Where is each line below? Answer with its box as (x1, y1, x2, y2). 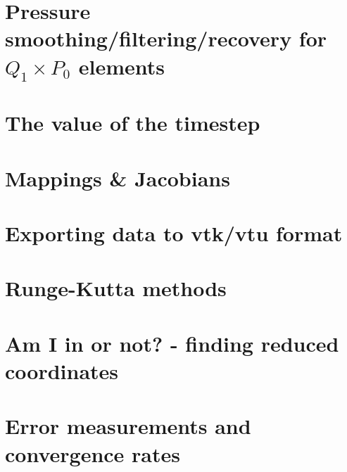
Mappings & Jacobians (5, 163, 230, 192)
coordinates (5, 357, 119, 385)
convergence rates (5, 439, 180, 468)
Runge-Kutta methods (5, 274, 227, 302)
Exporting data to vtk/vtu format (5, 219, 343, 248)
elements (78, 51, 165, 80)
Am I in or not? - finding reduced (5, 329, 339, 357)
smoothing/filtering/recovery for (5, 24, 327, 53)
